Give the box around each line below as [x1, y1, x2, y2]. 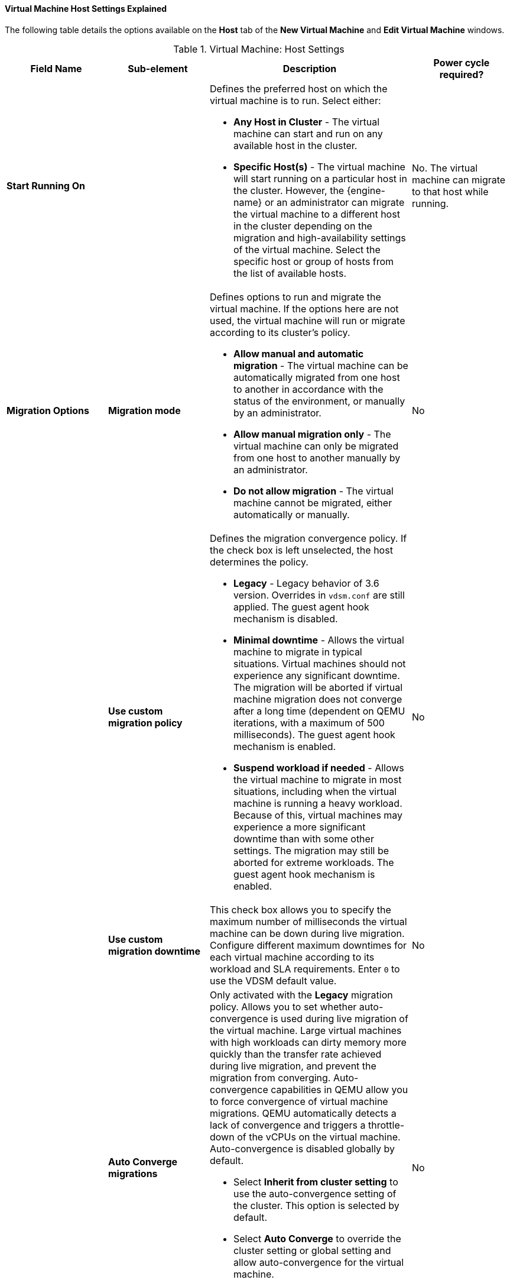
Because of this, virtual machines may [233, 809, 403, 821]
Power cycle [433, 56, 490, 69]
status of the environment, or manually [233, 395, 405, 407]
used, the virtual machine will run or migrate [210, 314, 405, 327]
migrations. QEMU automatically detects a [210, 1107, 397, 1119]
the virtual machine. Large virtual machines [210, 1024, 402, 1036]
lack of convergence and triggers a [210, 1119, 366, 1131]
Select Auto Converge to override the [233, 1232, 401, 1245]
